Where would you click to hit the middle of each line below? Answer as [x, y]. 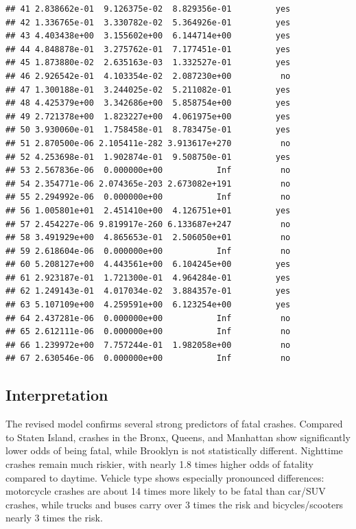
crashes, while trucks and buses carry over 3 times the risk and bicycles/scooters [175, 504]
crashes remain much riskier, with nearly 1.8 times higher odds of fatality [160, 464]
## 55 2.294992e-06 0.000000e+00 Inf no [148, 197]
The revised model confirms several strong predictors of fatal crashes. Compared [174, 424]
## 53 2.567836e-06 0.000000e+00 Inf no [148, 171]
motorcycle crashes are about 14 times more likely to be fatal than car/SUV [166, 491]
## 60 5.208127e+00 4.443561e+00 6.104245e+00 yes [148, 264]
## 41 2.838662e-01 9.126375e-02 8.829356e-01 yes [148, 9]
